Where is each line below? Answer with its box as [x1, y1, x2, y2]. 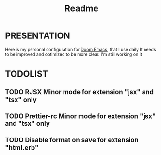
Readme [64, 3, 98, 14]
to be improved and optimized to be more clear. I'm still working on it [5, 52, 142, 57]
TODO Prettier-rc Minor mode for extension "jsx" [5, 112, 156, 120]
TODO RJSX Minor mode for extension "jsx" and [5, 88, 154, 96]
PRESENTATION [5, 30, 70, 41]
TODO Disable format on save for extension [5, 136, 139, 144]
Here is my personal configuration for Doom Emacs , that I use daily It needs [5, 46, 156, 52]
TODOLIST [5, 69, 48, 80]
